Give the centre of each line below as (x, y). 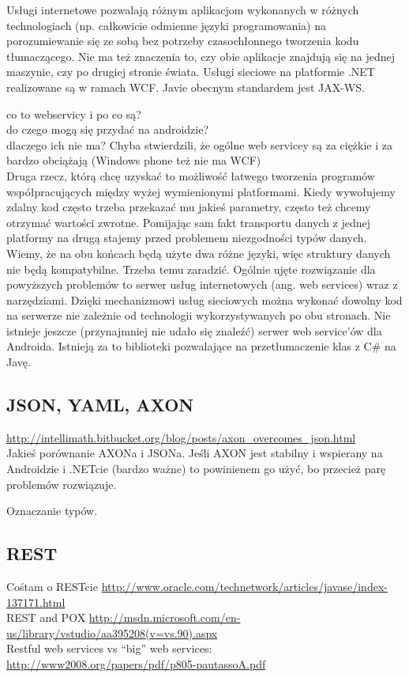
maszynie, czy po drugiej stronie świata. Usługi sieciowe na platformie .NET (191, 72)
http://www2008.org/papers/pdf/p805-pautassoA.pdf (136, 664)
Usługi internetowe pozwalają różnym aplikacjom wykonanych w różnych (183, 9)
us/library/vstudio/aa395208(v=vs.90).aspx (112, 633)
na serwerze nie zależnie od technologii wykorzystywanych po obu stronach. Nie (199, 315)
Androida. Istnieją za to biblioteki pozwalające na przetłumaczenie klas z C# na (201, 346)
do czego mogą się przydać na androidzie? (108, 129)
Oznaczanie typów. (52, 511)
